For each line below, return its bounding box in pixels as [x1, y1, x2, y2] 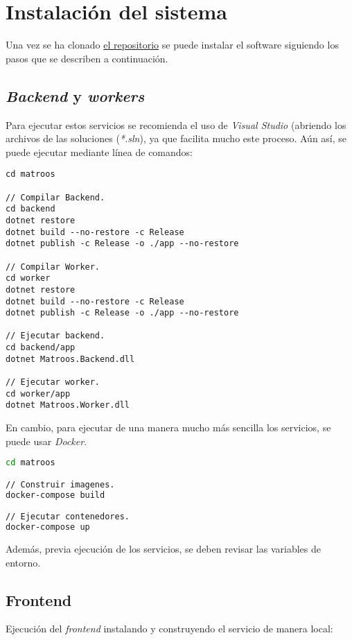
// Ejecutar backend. [6, 331, 105, 341]
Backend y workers [6, 85, 145, 106]
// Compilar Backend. [6, 192, 105, 202]
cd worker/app [6, 388, 71, 399]
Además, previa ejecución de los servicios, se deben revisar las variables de [6, 541, 321, 555]
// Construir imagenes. [6, 479, 115, 490]
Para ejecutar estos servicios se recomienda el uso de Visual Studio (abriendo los [6, 117, 346, 132]
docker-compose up [6, 522, 90, 533]
